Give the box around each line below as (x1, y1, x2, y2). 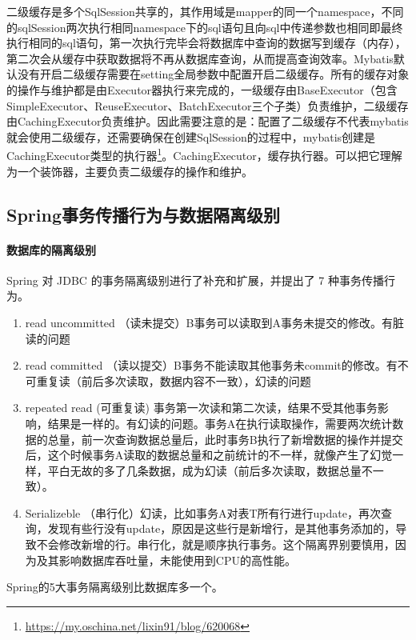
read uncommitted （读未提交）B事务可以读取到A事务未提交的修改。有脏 (25, 314, 404, 330)
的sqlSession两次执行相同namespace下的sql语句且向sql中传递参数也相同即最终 (6, 18, 403, 35)
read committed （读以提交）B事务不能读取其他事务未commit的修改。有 (25, 357, 398, 374)
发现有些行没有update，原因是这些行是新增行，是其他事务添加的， (47, 520, 396, 537)
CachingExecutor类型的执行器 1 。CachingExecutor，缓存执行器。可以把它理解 (6, 145, 402, 163)
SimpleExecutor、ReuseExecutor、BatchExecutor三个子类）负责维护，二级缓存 (6, 97, 409, 114)
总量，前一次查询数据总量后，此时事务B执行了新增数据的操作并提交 (47, 430, 403, 447)
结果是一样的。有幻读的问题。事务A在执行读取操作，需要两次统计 (47, 414, 393, 431)
